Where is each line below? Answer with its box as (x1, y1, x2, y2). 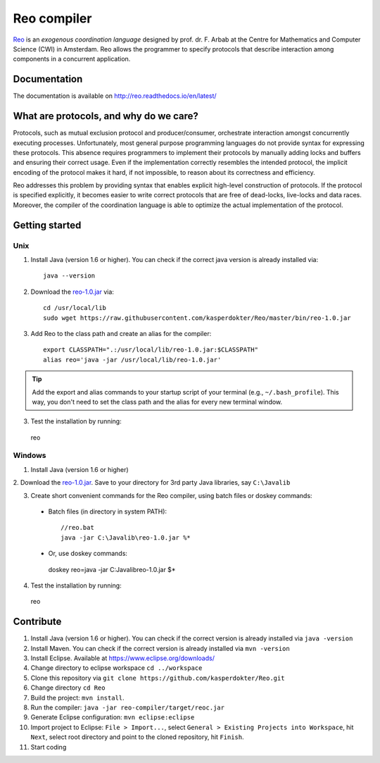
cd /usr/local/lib (43, 304, 107, 312)
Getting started (13, 219, 82, 231)
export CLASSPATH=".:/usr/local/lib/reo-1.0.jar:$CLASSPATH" (43, 346, 258, 354)
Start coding (30, 743, 67, 751)
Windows (13, 451, 46, 461)
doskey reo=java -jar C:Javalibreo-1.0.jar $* (48, 565, 176, 573)
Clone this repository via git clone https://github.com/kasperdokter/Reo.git (30, 674, 285, 682)
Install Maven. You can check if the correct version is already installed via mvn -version (30, 644, 290, 652)
